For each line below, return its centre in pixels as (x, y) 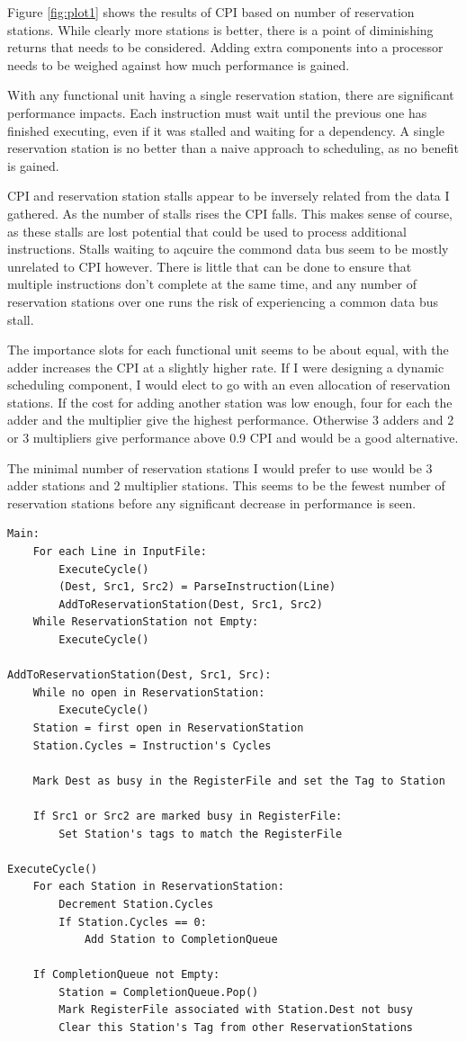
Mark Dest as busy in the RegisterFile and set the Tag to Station (239, 781)
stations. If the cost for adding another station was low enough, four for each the (230, 402)
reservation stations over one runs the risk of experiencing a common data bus (223, 301)
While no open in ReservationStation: (149, 692)
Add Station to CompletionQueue (181, 940)
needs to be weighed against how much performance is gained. (179, 64)
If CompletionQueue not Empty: (126, 975)
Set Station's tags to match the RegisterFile (201, 834)
